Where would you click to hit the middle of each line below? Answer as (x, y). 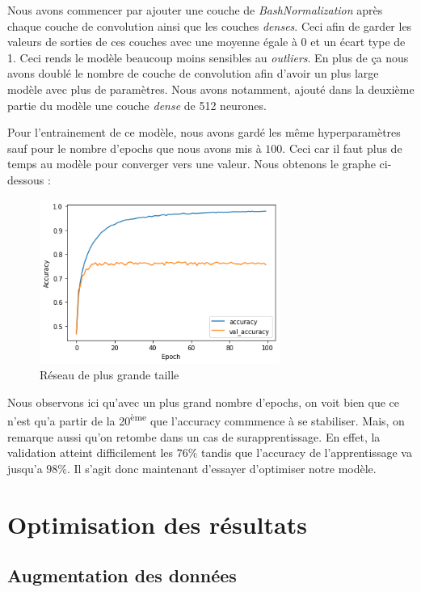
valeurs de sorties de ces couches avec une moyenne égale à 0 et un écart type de (206, 42)
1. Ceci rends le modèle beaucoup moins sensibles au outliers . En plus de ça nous (208, 57)
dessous (26, 179)
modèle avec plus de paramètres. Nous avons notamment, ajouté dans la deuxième (211, 89)
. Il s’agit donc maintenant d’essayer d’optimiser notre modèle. (222, 468)
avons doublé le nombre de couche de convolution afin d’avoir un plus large (193, 73)
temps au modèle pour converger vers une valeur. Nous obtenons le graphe (192, 164)
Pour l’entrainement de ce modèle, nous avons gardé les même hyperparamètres (204, 132)
